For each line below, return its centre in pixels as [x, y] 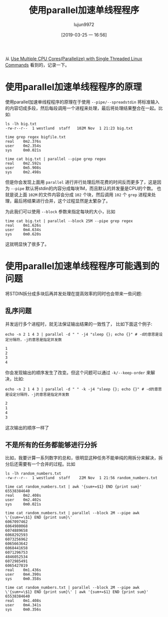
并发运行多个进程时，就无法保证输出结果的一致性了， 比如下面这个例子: [79, 324]
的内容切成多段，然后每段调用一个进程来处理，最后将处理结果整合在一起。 [82, 108]
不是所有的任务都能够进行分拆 [51, 445]
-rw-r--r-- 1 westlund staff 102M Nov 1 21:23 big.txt [69, 128]
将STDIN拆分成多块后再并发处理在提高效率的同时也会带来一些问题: [74, 293]
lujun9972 [84, 24]
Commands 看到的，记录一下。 [37, 65]
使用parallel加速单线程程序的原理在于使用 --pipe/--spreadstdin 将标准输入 [82, 102]
